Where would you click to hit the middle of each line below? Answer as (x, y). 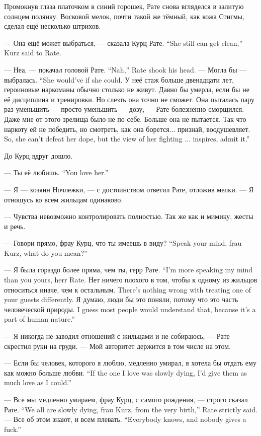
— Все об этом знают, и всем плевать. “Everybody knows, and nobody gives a (125, 419)
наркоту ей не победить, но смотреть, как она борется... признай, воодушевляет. (127, 129)
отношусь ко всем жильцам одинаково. (64, 199)
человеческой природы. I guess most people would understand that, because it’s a (130, 309)
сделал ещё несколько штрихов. (53, 26)
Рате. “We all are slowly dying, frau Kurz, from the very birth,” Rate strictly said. (131, 409)
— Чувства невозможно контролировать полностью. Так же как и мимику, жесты (129, 216)
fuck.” (13, 429)
